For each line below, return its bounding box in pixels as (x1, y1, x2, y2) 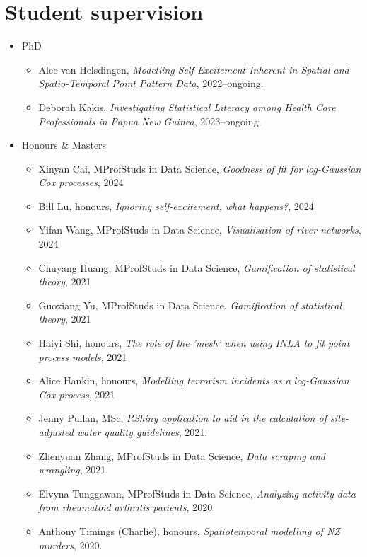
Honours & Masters (21, 137, 107, 152)
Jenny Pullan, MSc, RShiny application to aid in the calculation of (38, 410, 327, 425)
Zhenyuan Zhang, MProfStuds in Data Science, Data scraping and (38, 448, 325, 463)
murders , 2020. (38, 537, 103, 552)
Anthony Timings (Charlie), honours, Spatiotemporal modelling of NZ (38, 523, 340, 538)
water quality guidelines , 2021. (76, 425, 208, 439)
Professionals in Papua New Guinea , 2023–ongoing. (38, 113, 262, 128)
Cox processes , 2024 (38, 175, 124, 190)
